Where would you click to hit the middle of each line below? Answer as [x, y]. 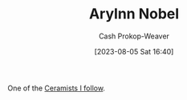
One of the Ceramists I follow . [57, 88]
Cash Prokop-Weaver [134, 36]
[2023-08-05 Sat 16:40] [134, 51]
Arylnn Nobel [134, 14]
